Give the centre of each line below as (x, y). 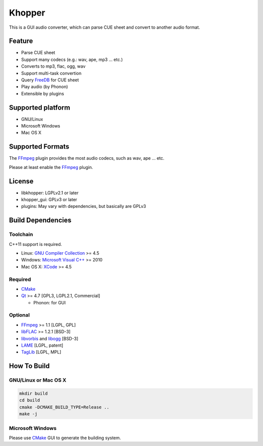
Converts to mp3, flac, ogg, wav (53, 66)
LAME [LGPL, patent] (42, 345)
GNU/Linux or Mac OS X (38, 380)
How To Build (29, 366)
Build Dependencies (40, 220)
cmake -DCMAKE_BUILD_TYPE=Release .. (64, 407)
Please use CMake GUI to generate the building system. (65, 438)
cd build (30, 400)
